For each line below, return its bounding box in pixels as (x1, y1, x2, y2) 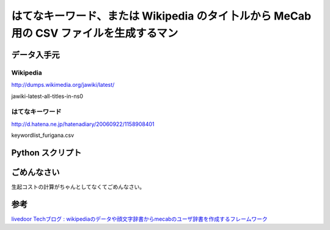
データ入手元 (11, 50, 60, 60)
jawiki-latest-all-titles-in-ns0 (11, 92, 84, 100)
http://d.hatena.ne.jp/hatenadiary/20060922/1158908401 (11, 120, 155, 128)
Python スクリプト (11, 147, 82, 158)
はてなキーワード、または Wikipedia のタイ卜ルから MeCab (11, 9, 312, 23)
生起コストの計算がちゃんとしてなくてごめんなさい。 (11, 183, 145, 190)
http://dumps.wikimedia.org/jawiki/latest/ (11, 81, 115, 89)
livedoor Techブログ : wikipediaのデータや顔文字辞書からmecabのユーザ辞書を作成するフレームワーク (11, 215, 268, 223)
